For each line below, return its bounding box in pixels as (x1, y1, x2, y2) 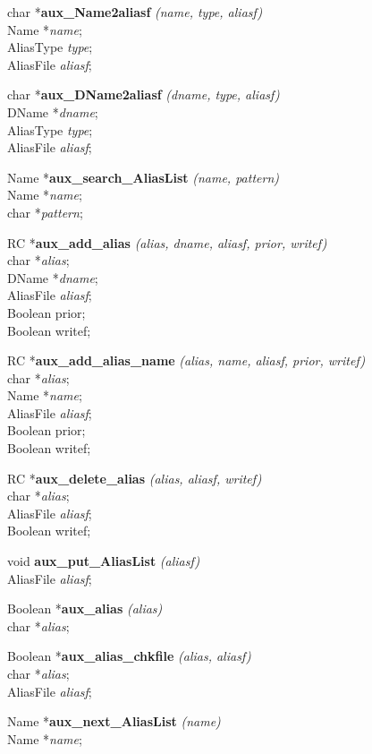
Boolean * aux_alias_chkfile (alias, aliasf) (7, 647, 251, 665)
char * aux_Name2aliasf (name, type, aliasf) (7, 3, 263, 21)
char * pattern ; (7, 202, 83, 221)
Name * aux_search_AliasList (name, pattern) (7, 167, 280, 186)
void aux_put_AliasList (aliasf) (7, 552, 200, 570)
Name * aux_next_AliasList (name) (7, 712, 221, 731)
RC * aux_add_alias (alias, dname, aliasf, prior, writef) (7, 233, 327, 252)
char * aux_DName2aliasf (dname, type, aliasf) (7, 85, 280, 104)
